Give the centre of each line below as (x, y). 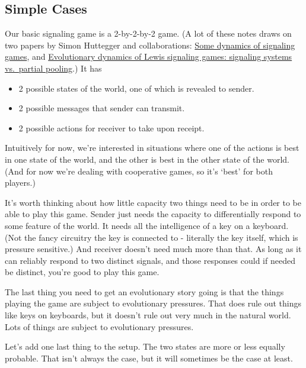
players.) (20, 183)
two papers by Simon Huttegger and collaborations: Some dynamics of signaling (150, 45)
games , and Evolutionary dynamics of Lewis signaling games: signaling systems (149, 57)
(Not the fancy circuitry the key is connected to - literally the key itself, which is (152, 237)
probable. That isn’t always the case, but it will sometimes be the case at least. (149, 358)
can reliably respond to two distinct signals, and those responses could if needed (150, 260)
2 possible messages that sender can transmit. (102, 108)
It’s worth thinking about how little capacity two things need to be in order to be (153, 202)
